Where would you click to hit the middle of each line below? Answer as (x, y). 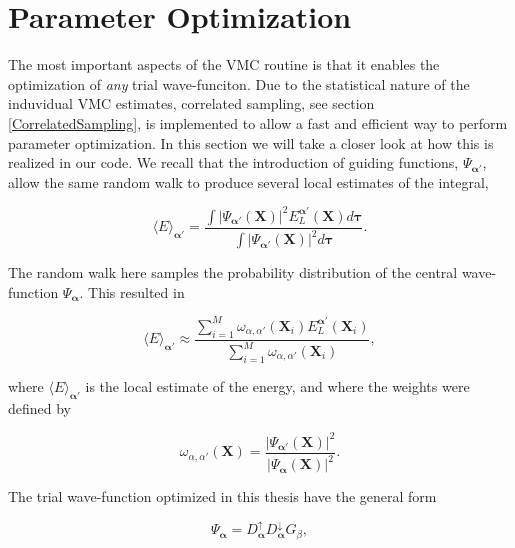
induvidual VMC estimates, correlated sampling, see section (191, 103)
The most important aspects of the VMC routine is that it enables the (224, 64)
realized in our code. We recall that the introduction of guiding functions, (233, 162)
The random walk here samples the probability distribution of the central (233, 272)
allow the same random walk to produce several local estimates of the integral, (248, 181)
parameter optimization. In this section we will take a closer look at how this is (251, 142)
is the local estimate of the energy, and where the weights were (277, 385)
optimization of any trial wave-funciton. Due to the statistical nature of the (239, 83)
